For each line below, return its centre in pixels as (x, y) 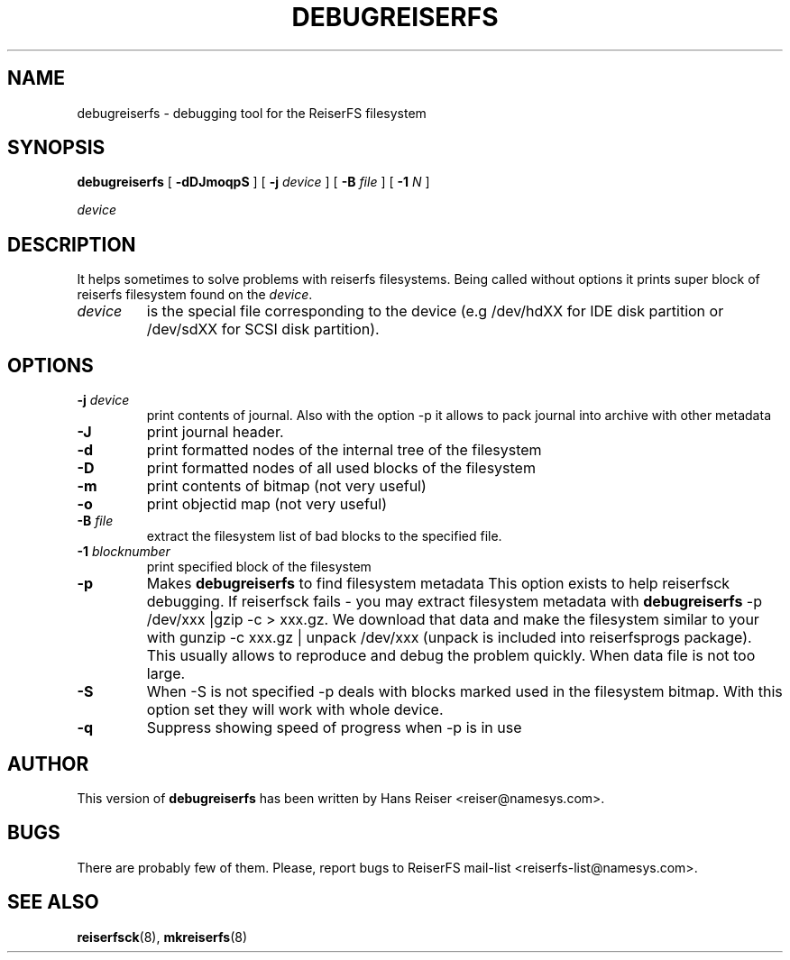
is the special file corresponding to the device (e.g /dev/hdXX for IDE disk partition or (435, 311)
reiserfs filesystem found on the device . (195, 295)
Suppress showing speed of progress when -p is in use (334, 728)
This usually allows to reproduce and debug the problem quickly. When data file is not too (451, 656)
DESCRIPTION (72, 244)
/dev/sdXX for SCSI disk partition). (263, 329)
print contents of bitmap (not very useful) (286, 486)
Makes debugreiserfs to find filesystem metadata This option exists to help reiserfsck (438, 584)
